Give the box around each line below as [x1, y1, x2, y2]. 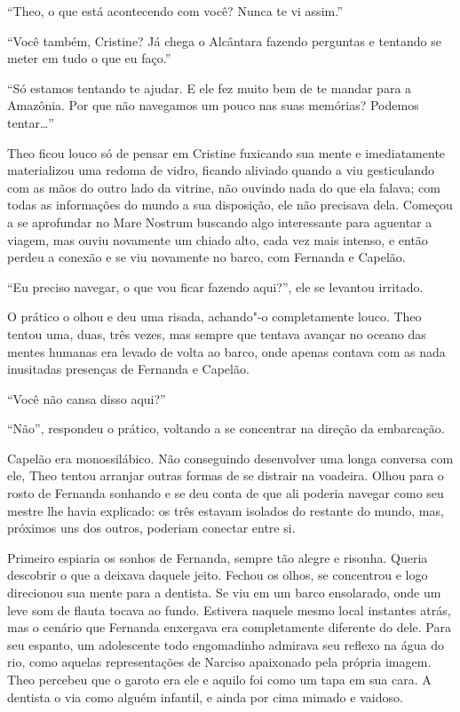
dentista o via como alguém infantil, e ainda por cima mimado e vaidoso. [7, 687, 403, 706]
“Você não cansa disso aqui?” [7, 389, 166, 407]
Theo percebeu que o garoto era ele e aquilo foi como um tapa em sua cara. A [7, 670, 432, 688]
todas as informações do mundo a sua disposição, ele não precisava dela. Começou [7, 195, 453, 214]
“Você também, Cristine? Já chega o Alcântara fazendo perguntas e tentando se [7, 31, 441, 50]
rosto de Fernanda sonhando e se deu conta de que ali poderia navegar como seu [7, 484, 444, 502]
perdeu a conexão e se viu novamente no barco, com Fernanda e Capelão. [7, 248, 406, 266]
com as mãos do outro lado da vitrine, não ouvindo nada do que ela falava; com [7, 178, 440, 196]
